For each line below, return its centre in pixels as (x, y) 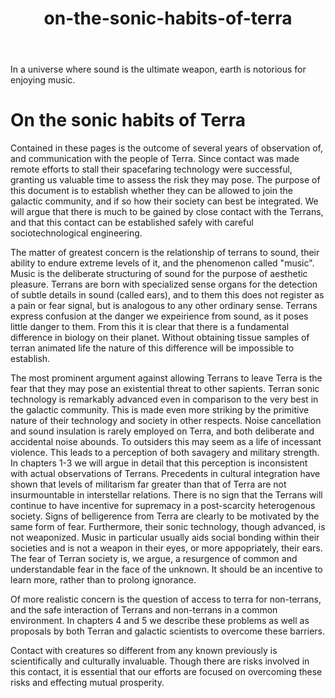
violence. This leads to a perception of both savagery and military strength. (165, 453)
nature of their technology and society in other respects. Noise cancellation (166, 421)
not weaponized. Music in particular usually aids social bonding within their (165, 538)
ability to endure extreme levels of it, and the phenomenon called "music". (162, 263)
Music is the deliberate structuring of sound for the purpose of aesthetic (159, 274)
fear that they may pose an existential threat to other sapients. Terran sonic (165, 389)
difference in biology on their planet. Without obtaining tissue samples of (160, 338)
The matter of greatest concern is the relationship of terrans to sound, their (165, 253)
